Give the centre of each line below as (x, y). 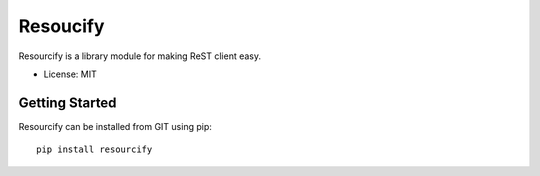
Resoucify (61, 26)
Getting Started (67, 102)
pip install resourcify (94, 149)
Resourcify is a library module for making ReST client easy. (140, 56)
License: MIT (70, 74)
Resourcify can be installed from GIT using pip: (115, 126)
